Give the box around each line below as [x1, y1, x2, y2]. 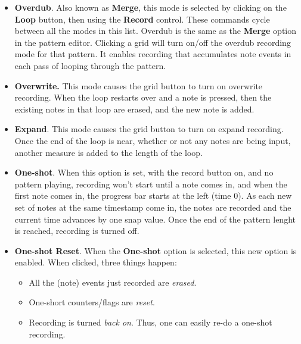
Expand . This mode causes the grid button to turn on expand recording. [14, 123, 284, 135]
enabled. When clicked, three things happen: [14, 256, 177, 268]
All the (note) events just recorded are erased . [29, 276, 197, 288]
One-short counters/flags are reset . [29, 296, 155, 308]
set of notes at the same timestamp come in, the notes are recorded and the [14, 201, 291, 213]
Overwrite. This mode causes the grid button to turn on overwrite [14, 79, 263, 92]
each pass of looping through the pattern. [14, 59, 166, 71]
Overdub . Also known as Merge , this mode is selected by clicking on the [14, 1, 287, 13]
